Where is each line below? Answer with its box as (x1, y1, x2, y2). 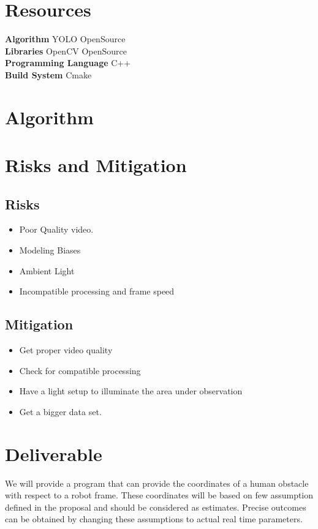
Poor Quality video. (19, 223, 94, 236)
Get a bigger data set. (19, 405, 102, 418)
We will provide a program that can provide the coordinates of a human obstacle (5, 476, 309, 489)
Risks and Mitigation (5, 152, 187, 178)
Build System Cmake (5, 68, 92, 81)
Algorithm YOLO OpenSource (5, 32, 126, 45)
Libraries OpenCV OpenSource (5, 44, 127, 57)
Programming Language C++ (5, 56, 131, 69)
